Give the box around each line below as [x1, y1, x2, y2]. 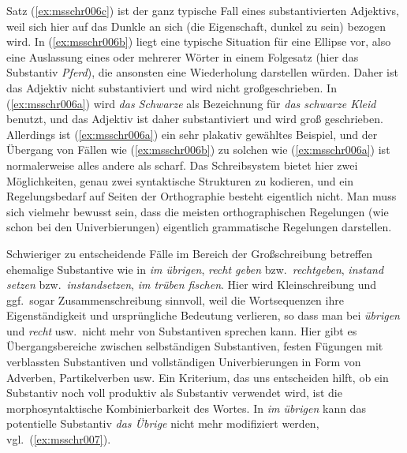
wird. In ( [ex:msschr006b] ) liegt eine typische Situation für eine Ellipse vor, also [6, 33, 391, 50]
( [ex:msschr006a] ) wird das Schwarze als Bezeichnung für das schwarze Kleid [6, 95, 376, 111]
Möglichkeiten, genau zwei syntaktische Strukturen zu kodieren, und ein [6, 172, 354, 189]
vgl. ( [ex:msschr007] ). [6, 431, 111, 447]
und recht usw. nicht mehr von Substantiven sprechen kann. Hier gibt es [6, 322, 357, 339]
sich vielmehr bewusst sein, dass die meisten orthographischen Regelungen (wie [6, 203, 389, 219]
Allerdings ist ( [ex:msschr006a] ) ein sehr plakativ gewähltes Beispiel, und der [6, 125, 378, 142]
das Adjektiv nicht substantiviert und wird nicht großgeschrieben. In [6, 79, 337, 95]
